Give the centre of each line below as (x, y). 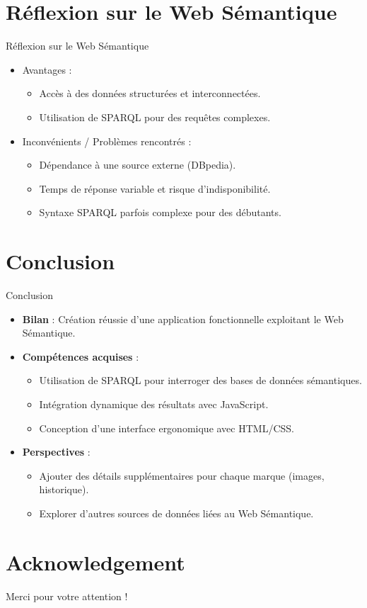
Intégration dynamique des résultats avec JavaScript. (154, 404)
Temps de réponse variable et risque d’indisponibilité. (155, 188)
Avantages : (47, 69)
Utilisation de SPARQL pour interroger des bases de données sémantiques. (200, 380)
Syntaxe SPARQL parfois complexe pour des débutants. (160, 212)
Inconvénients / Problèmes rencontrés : (107, 141)
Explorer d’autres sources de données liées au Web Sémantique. (176, 513)
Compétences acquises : (81, 356)
